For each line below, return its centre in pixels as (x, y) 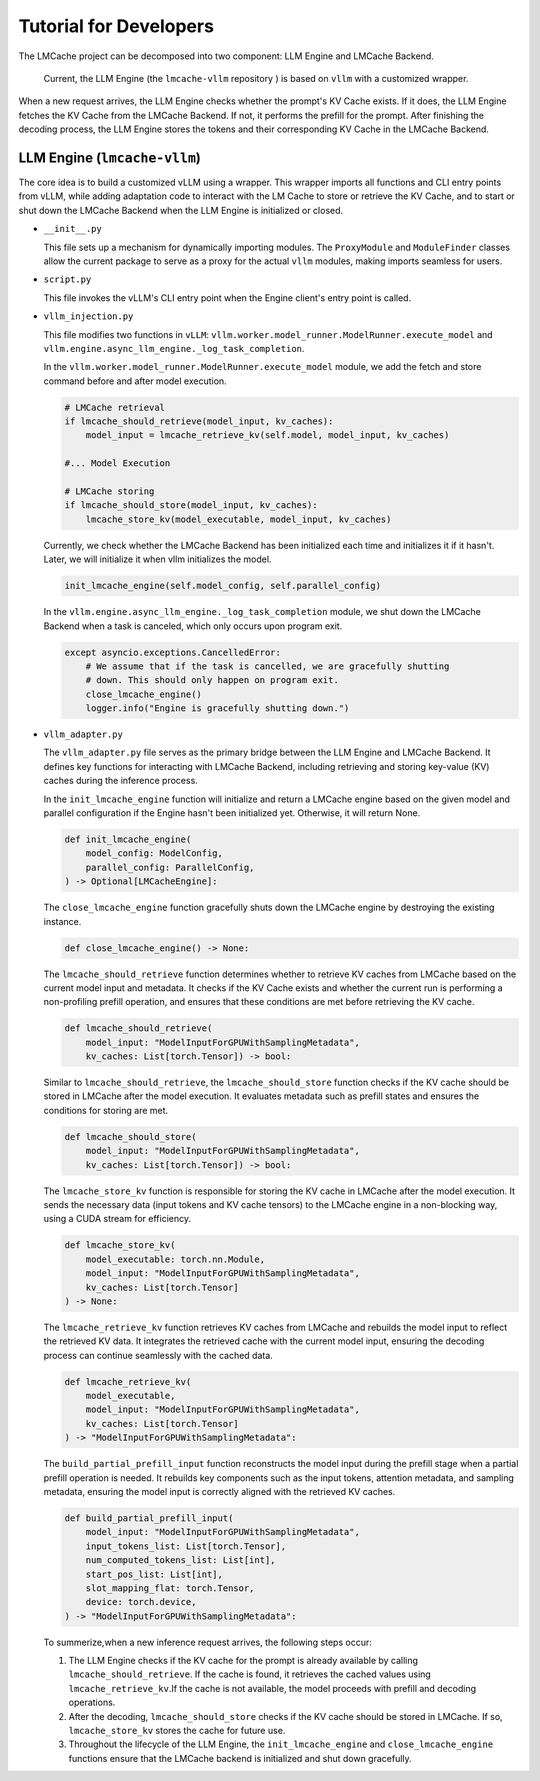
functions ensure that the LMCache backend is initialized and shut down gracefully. (240, 1758)
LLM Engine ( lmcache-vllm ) (110, 157)
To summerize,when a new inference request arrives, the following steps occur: (207, 1642)
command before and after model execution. (135, 381)
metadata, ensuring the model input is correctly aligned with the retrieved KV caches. (219, 1491)
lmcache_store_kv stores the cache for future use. (177, 1731)
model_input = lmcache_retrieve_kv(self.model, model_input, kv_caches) (267, 435)
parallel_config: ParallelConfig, (170, 867)
